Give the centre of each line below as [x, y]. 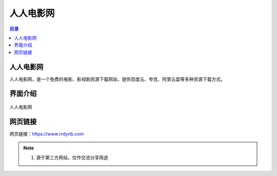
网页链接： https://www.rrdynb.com [47, 134]
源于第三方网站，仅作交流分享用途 [72, 157]
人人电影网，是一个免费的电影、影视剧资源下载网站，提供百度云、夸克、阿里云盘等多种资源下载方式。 [117, 79]
